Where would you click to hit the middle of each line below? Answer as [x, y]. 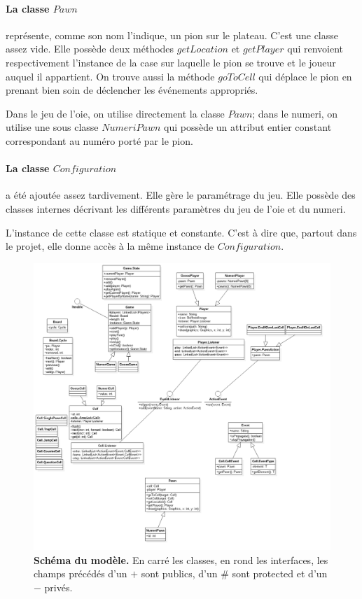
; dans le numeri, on [295, 113]
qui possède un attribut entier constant [248, 127]
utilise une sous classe [52, 127]
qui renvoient [315, 49]
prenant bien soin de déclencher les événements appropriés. [132, 90]
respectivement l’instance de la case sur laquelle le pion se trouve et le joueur [171, 62]
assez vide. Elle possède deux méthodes [90, 49]
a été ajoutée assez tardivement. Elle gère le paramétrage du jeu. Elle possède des [181, 195]
